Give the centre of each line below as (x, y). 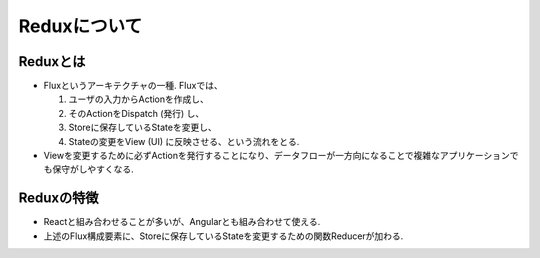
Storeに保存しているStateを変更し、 (142, 127)
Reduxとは (52, 61)
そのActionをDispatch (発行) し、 (136, 113)
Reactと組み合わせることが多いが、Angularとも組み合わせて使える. (182, 222)
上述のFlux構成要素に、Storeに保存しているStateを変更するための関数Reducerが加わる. (223, 236)
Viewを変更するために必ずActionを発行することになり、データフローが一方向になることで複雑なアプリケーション (276, 156)
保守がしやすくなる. (92, 169)
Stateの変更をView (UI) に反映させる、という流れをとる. (184, 141)
